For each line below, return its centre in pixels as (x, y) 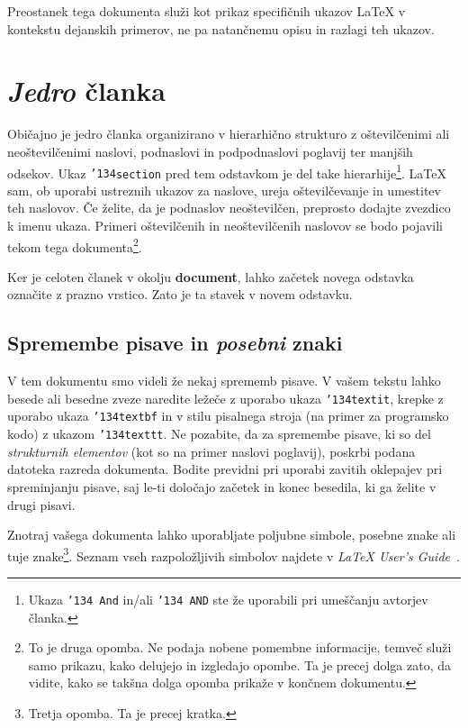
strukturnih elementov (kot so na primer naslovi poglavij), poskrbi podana (211, 451)
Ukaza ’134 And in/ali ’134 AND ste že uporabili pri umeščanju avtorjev (228, 600)
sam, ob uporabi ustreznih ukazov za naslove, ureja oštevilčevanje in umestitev (224, 190)
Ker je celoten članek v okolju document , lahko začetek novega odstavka (211, 276)
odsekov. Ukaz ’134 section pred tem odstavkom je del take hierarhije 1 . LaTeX (227, 171)
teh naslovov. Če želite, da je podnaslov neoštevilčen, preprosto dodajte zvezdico (229, 208)
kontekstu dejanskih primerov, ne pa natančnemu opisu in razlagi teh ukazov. (221, 28)
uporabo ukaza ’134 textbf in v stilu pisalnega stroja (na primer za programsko (228, 416)
